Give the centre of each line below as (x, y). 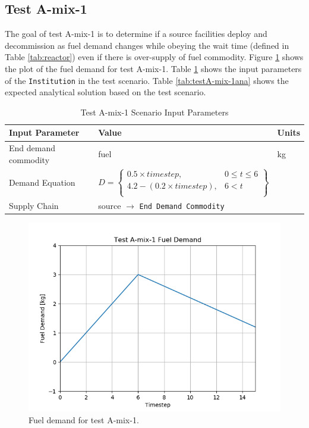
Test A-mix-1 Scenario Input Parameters (154, 112)
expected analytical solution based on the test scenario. (105, 92)
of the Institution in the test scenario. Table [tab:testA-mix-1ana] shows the (147, 80)
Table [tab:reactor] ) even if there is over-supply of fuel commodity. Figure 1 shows (154, 57)
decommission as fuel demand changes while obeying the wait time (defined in (147, 45)
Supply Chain (34, 205)
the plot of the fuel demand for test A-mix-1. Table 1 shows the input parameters (153, 68)
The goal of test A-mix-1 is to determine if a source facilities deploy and (136, 34)
